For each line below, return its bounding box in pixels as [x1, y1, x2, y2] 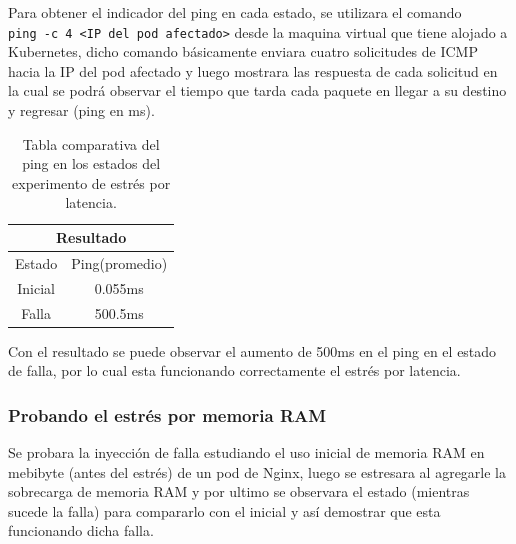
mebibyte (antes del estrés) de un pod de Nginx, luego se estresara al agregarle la [8, 461, 506, 482]
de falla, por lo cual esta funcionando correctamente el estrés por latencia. [8, 360, 461, 381]
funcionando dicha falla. [8, 520, 154, 541]
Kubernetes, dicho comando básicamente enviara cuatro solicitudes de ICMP [8, 41, 478, 62]
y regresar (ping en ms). [8, 100, 155, 121]
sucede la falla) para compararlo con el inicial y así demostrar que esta [8, 500, 441, 521]
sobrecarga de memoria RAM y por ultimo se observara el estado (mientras [8, 481, 470, 502]
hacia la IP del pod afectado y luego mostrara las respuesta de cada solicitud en [8, 60, 498, 81]
